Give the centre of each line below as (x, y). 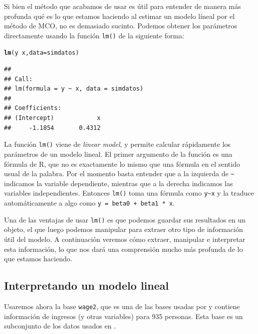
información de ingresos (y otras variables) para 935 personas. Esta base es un (124, 316)
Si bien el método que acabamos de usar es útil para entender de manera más (123, 6)
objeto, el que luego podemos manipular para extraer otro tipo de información (124, 229)
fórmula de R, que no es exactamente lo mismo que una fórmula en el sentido (122, 164)
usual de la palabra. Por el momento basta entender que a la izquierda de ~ (119, 173)
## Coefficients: (33, 108)
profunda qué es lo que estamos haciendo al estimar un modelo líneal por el (120, 16)
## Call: (18, 79)
